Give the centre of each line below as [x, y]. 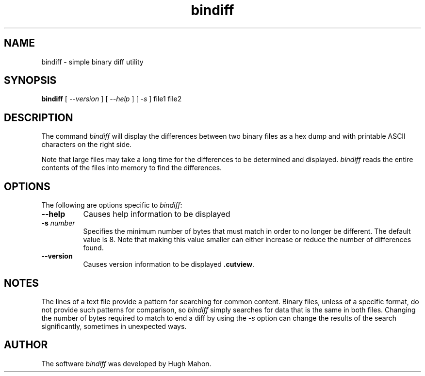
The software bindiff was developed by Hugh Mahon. [126, 363]
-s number [58, 223]
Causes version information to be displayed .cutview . [169, 264]
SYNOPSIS [30, 81]
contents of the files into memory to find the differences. [132, 168]
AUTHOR [26, 345]
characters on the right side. [87, 145]
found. [93, 248]
